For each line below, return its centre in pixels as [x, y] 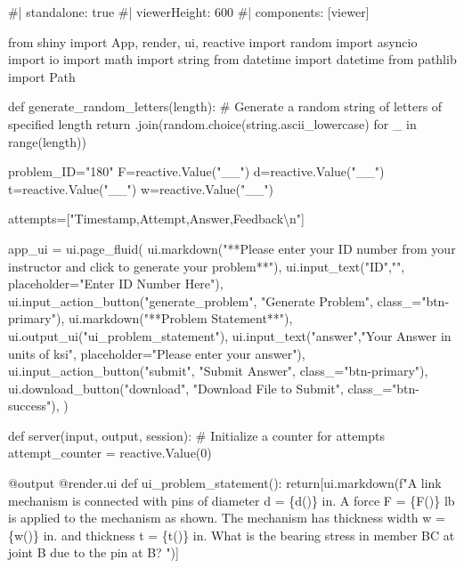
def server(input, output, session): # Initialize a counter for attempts [196, 435]
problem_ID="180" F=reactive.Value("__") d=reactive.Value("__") [196, 171]
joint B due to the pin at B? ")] [94, 552]
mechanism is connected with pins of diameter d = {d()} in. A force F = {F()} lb [232, 500]
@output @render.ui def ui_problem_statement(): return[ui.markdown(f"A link [225, 483]
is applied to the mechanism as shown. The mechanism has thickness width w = [227, 518]
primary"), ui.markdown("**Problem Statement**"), [151, 318]
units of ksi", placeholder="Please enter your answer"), [157, 353]
